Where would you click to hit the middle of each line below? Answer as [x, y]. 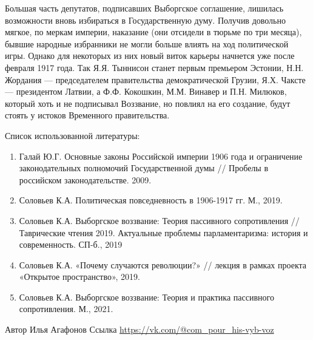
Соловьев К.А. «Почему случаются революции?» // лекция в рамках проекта [163, 264]
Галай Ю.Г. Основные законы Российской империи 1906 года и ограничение [161, 156]
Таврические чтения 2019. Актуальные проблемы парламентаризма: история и [163, 232]
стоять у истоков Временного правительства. [87, 115]
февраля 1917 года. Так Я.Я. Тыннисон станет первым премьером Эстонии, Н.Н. [154, 67]
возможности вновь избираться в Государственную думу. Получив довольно [145, 20]
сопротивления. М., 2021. [66, 309]
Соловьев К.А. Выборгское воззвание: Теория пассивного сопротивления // [159, 220]
